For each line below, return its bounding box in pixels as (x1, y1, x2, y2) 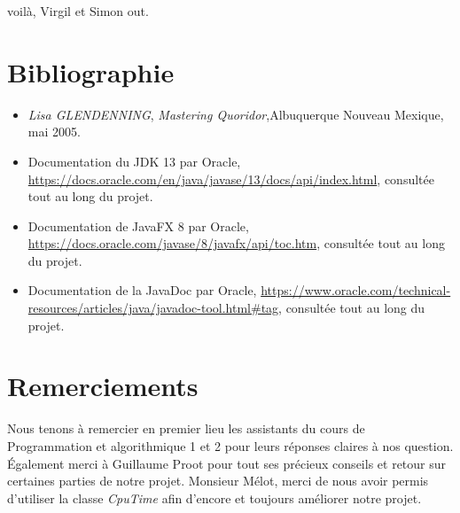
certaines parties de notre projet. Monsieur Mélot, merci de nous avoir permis (7, 471, 429, 490)
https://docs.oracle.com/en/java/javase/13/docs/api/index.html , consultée (27, 169, 434, 188)
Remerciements (7, 368, 199, 404)
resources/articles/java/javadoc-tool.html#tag (27, 299, 279, 317)
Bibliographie (7, 53, 175, 89)
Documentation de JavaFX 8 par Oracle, (27, 216, 249, 235)
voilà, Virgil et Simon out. (7, 2, 149, 19)
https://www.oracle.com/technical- (261, 281, 451, 299)
